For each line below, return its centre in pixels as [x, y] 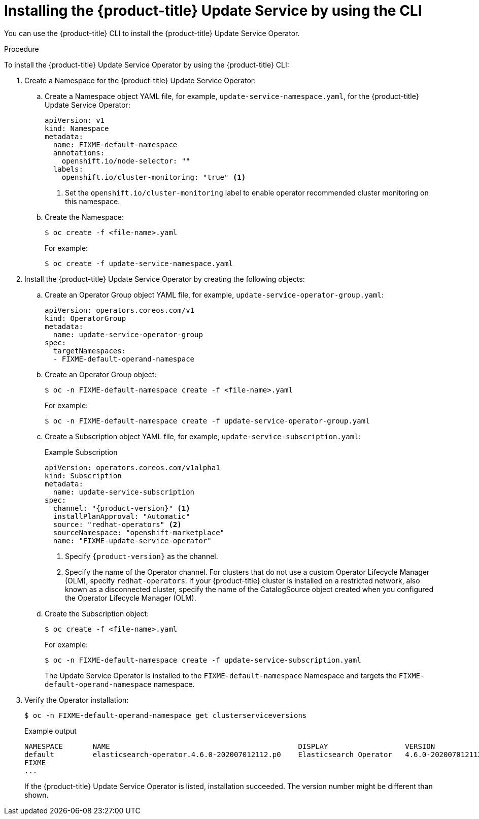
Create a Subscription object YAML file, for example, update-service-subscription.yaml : [203, 436]
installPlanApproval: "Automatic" [122, 516]
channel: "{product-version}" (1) [122, 508]
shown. [37, 795]
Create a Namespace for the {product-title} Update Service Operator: [140, 80]
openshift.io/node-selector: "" [126, 161]
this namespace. [93, 201]
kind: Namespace [77, 128]
